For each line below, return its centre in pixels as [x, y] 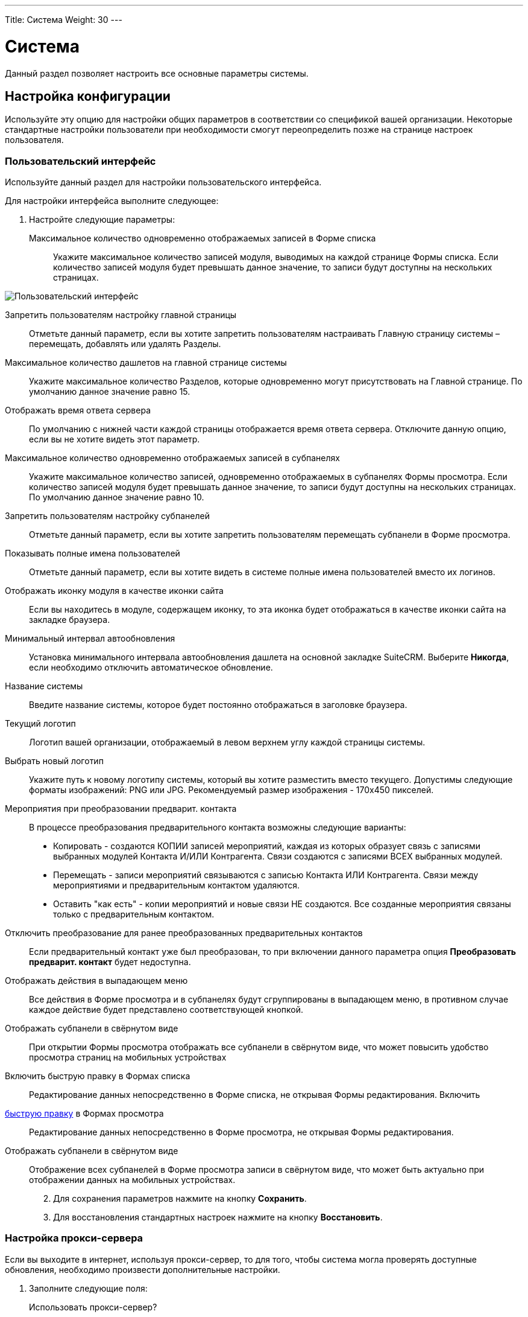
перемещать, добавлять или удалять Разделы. [125, 344]
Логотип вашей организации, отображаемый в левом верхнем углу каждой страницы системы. [227, 742]
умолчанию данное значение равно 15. [110, 392]
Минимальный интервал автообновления [90, 639]
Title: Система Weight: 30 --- [64, 20]
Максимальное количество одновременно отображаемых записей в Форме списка [203, 238]
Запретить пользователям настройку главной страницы [121, 315]
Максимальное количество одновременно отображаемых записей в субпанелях [172, 458]
